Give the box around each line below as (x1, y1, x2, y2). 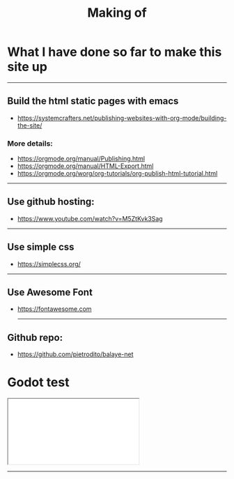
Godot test (7, 374, 70, 390)
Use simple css (7, 241, 75, 253)
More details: (7, 138, 54, 148)
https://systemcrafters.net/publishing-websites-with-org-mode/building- (17, 114, 227, 122)
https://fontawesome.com (17, 305, 92, 313)
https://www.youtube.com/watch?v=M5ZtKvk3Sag (17, 214, 163, 222)
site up (7, 59, 47, 75)
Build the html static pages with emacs (7, 96, 179, 107)
